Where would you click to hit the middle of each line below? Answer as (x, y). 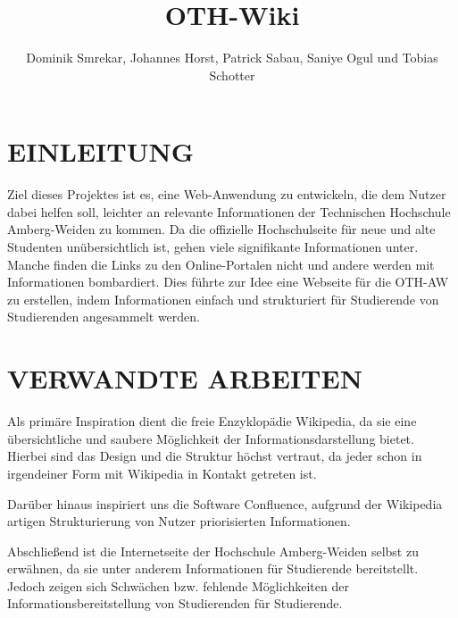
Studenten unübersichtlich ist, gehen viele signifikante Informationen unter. (213, 247)
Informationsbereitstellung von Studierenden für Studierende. (175, 603)
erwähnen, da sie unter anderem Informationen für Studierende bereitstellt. (213, 568)
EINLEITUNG (101, 151)
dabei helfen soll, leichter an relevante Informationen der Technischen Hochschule (229, 211)
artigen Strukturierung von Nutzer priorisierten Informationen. (179, 521)
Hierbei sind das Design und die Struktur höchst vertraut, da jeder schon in (215, 456)
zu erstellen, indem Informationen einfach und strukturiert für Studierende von (223, 299)
